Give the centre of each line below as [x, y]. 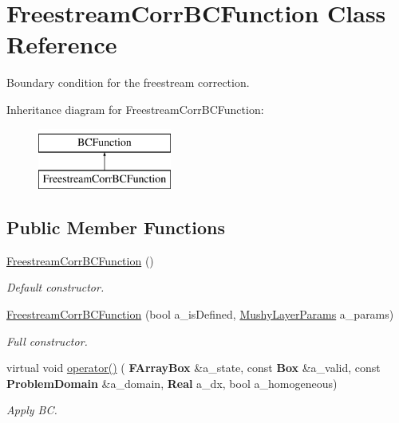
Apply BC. [32, 410]
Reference [62, 44]
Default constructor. [55, 287]
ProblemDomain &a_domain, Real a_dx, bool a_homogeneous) [172, 383]
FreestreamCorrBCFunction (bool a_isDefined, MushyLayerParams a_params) [200, 314]
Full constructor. [47, 341]
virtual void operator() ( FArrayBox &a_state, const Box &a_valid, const [194, 368]
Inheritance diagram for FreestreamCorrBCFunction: [135, 109]
